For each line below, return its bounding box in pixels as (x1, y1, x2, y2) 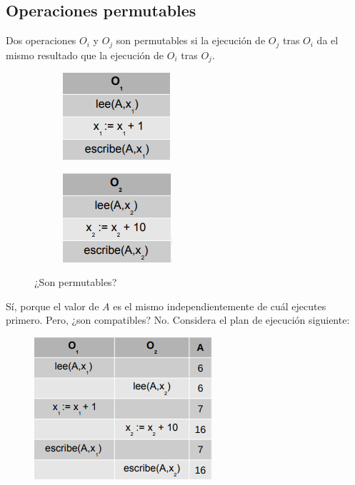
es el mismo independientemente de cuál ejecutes (113, 298, 326, 313)
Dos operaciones (6, 33, 76, 48)
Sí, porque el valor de (6, 298, 99, 313)
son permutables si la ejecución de (116, 33, 266, 48)
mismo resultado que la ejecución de (6, 47, 164, 62)
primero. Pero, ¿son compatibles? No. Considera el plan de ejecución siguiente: (6, 312, 350, 327)
